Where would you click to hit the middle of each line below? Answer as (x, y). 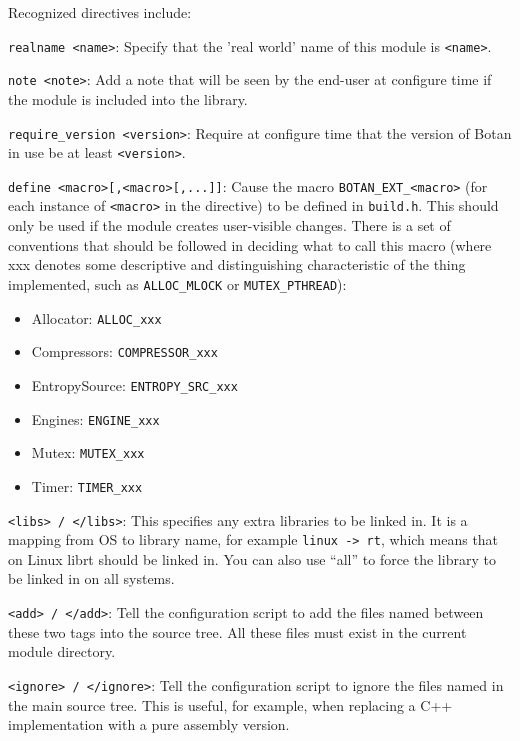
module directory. (62, 651)
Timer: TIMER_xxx (87, 485)
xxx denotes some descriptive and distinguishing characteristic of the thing (237, 264)
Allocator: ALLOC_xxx (96, 317)
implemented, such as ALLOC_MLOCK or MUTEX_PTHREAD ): (177, 283)
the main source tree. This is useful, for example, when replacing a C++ (230, 704)
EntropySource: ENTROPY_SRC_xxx (134, 384)
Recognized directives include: (100, 12)
